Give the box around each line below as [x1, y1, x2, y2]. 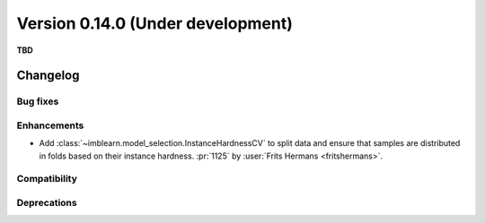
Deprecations [16, 196, 77, 209]
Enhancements [16, 119, 84, 132]
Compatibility [16, 173, 78, 185]
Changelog [16, 68, 80, 83]
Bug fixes [16, 95, 59, 107]
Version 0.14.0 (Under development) [16, 13, 294, 33]
